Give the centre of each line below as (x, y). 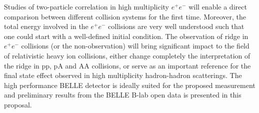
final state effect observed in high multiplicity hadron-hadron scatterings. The (123, 75)
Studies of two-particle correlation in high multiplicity (87, 6)
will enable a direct (218, 6)
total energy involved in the (46, 26)
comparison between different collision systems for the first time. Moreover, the (125, 16)
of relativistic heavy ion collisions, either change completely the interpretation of (127, 55)
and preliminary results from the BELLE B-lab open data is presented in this (123, 95)
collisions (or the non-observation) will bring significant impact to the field (135, 46)
